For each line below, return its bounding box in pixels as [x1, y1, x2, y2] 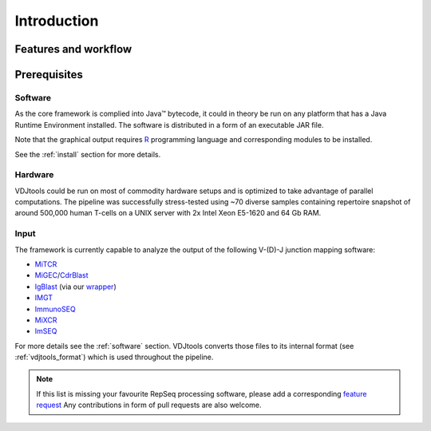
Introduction [14, 12, 99, 30]
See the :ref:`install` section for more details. [14, 149, 161, 159]
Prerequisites [14, 68, 83, 81]
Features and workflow [14, 42, 132, 56]
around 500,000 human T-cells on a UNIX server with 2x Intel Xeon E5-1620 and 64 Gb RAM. [14, 208, 322, 218]
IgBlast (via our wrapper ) [34, 282, 117, 291]
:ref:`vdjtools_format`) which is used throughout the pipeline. [14, 352, 214, 362]
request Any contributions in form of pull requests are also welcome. [36, 400, 263, 410]
